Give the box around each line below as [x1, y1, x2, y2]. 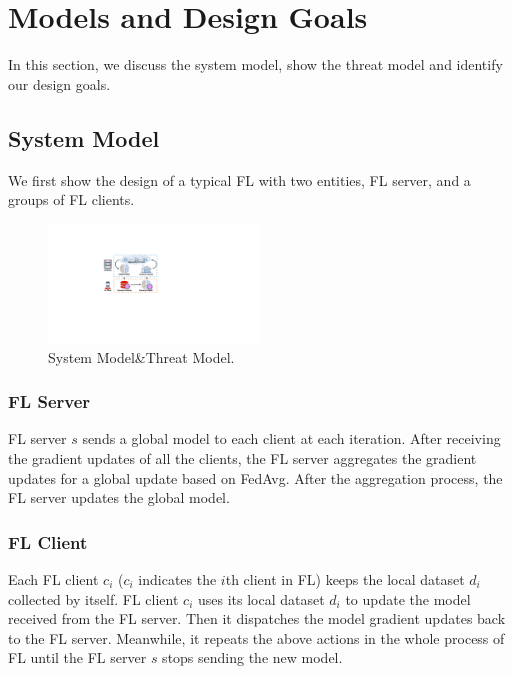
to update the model [345, 588, 471, 609]
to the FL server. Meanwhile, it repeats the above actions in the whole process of [8, 627, 505, 648]
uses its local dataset [197, 588, 325, 609]
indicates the [138, 568, 217, 589]
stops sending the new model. [162, 647, 343, 668]
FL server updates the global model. [8, 487, 230, 508]
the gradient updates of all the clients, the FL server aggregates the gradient [8, 447, 477, 468]
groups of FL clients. [8, 189, 135, 210]
